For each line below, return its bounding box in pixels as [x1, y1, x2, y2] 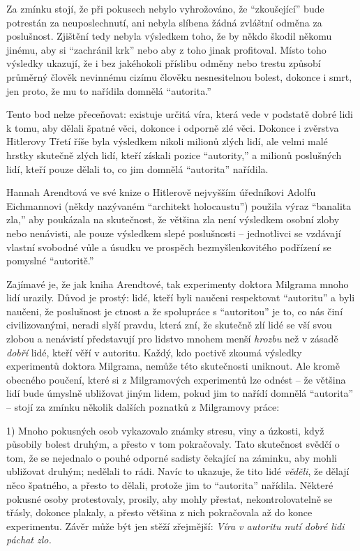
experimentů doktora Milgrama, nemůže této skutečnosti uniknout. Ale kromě [6, 358, 340, 373]
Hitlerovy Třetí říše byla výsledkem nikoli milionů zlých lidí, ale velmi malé [6, 134, 328, 149]
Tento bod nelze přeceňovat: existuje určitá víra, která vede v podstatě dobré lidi [6, 107, 353, 121]
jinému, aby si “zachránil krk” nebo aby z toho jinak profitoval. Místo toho [6, 42, 327, 56]
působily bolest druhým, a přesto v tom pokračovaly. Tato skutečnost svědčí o [6, 437, 340, 451]
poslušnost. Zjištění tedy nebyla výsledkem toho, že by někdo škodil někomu [6, 29, 332, 43]
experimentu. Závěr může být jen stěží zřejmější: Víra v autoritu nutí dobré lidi [6, 518, 345, 533]
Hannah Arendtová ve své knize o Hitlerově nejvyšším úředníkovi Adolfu [6, 185, 316, 199]
